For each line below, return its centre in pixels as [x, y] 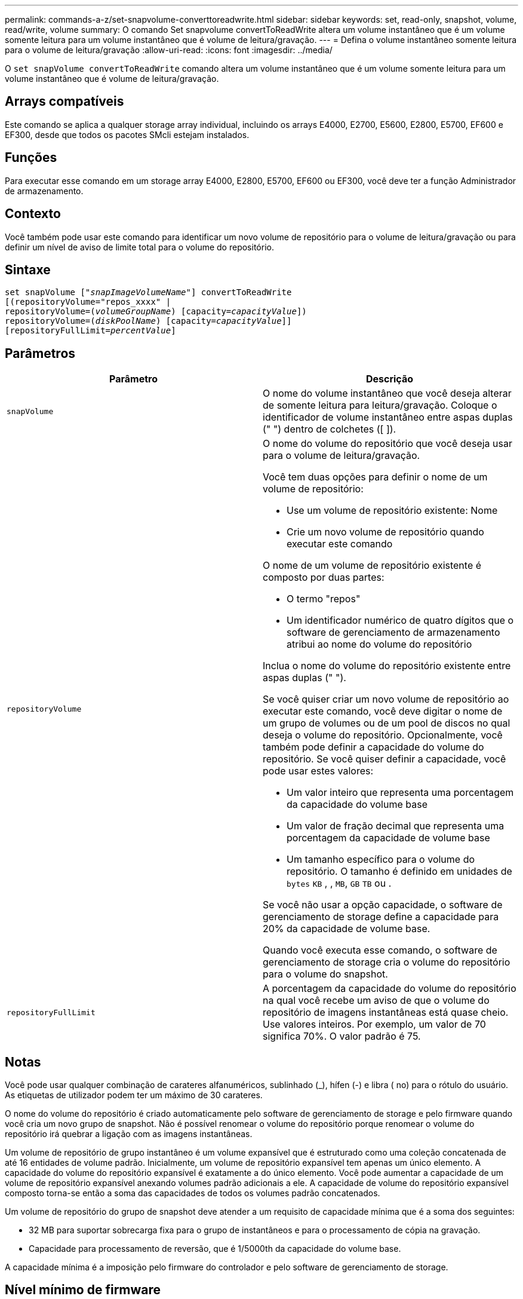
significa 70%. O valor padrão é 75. [342, 1036]
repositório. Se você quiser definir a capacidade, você [384, 759]
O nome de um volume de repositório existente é [372, 566]
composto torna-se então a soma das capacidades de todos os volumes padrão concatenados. [193, 1193]
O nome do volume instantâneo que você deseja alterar [387, 393]
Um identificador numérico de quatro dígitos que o [400, 621]
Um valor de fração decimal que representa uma [396, 826]
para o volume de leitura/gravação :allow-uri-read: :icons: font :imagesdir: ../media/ [169, 50]
